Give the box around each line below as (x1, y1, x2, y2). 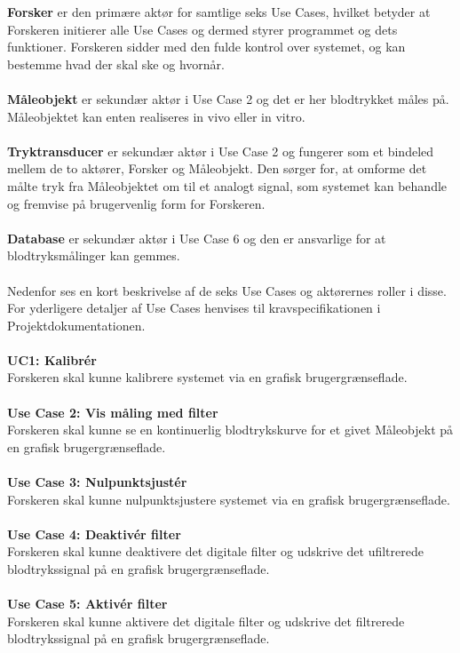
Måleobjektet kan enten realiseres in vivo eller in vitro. (7, 107, 305, 125)
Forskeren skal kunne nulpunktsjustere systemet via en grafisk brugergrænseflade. (7, 490, 450, 508)
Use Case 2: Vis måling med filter (7, 402, 218, 421)
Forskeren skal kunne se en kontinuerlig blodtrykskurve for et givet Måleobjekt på (7, 420, 454, 439)
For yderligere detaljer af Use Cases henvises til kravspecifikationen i (7, 299, 381, 317)
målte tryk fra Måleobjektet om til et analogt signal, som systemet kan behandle (7, 176, 448, 195)
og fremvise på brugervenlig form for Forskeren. (7, 194, 266, 212)
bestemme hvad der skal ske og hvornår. (7, 54, 225, 73)
